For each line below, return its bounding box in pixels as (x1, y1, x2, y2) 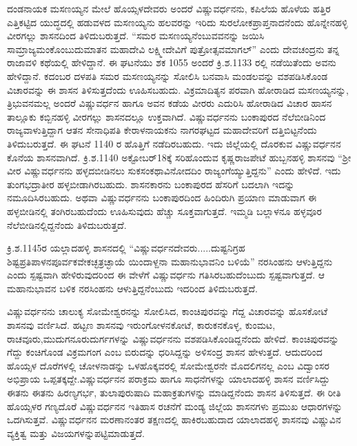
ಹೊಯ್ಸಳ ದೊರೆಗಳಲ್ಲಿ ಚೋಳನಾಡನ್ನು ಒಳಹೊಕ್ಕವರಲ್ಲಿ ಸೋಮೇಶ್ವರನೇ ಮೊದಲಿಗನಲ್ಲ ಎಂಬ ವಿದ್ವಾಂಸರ (7, 358, 329, 372)
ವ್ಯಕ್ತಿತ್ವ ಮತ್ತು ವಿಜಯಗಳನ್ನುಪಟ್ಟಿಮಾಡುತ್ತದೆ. (7, 425, 145, 440)
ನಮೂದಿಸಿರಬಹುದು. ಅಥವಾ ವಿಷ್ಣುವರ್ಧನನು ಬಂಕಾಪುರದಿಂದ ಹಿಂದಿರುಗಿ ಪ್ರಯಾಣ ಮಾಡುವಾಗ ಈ (7, 190, 317, 205)
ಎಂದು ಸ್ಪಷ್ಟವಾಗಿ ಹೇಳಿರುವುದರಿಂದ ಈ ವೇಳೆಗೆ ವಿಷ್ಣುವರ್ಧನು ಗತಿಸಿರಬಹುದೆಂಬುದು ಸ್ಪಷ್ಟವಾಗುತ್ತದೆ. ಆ (7, 267, 325, 282)
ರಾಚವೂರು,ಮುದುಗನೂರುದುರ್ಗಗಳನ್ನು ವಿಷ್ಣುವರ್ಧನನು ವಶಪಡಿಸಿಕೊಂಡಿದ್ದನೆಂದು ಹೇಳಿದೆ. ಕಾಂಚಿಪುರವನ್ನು (7, 331, 339, 345)
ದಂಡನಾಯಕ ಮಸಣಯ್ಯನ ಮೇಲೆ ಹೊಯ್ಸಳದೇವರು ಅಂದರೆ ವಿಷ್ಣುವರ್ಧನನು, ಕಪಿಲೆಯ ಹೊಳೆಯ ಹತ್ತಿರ (7, 1, 331, 15)
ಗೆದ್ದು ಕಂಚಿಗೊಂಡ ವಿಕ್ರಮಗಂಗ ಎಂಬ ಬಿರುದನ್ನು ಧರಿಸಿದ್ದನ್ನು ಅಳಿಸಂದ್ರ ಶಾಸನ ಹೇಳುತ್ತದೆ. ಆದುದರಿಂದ (7, 345, 323, 359)
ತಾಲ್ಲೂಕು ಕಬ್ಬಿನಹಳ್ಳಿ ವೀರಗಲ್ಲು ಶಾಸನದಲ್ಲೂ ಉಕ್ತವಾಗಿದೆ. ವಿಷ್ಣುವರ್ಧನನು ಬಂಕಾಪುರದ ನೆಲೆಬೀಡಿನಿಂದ (7, 109, 326, 123)
